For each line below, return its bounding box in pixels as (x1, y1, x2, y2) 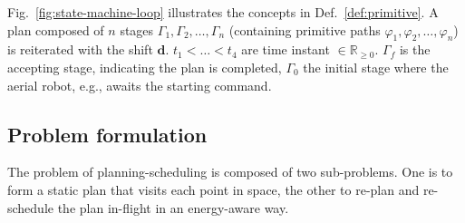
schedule (7, 198, 54, 217)
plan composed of (7, 20, 104, 39)
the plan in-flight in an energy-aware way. (57, 198, 289, 217)
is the (399, 40, 431, 59)
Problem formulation (7, 120, 208, 148)
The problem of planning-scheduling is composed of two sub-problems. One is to (7, 162, 453, 181)
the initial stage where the (303, 57, 449, 76)
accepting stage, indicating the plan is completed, (7, 57, 282, 76)
